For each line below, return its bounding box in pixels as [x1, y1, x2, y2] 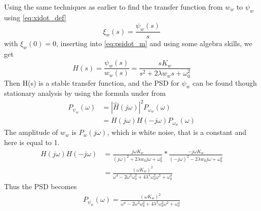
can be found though [193, 77, 257, 88]
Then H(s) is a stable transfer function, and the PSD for [4, 77, 179, 88]
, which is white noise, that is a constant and [107, 127, 247, 137]
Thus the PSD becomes [4, 181, 77, 191]
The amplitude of [4, 127, 58, 137]
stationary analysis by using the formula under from [4, 88, 166, 98]
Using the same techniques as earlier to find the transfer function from [4, 2, 223, 12]
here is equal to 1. [4, 136, 60, 147]
